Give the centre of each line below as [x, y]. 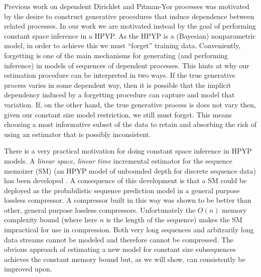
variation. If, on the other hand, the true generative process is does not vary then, [130, 104]
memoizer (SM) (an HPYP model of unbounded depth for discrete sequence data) [130, 170]
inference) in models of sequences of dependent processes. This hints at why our [127, 65]
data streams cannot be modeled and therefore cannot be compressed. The [119, 239]
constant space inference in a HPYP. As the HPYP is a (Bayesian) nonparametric [130, 35]
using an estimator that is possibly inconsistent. [78, 134]
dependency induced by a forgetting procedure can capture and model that [119, 95]
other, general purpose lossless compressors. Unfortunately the [100, 210]
